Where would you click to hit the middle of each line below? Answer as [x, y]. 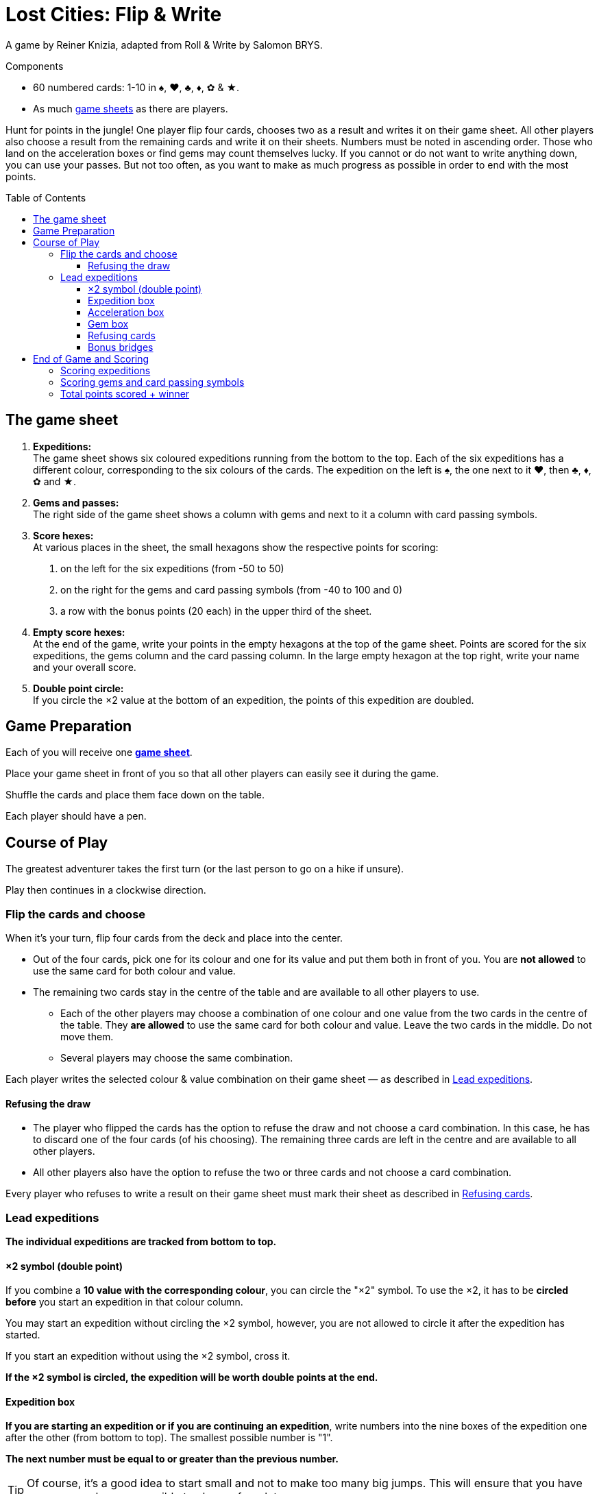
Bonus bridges [121, 347]
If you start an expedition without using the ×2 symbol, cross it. [148, 1356]
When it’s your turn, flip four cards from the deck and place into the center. [174, 938]
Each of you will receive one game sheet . [99, 752]
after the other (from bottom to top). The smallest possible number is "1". [169, 1438]
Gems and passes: [76, 502]
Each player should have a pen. [76, 816]
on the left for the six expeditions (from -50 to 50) [172, 568]
